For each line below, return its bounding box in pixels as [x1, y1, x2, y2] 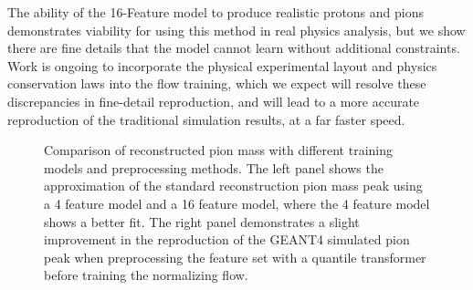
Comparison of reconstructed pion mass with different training [44, 140, 394, 160]
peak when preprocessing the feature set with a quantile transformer [44, 247, 426, 266]
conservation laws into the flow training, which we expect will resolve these [7, 74, 426, 93]
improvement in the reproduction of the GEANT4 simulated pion [44, 230, 410, 249]
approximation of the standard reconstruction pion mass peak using [44, 176, 423, 195]
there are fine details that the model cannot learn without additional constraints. [7, 38, 460, 57]
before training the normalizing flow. [44, 265, 248, 285]
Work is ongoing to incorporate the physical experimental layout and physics [7, 56, 437, 75]
